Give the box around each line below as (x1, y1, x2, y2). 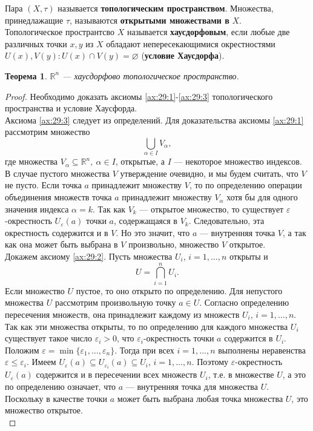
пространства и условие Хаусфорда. (5, 102, 137, 114)
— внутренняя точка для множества (125, 380, 258, 392)
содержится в (224, 332, 273, 344)
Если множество (5, 284, 65, 297)
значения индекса (5, 202, 69, 215)
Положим (5, 343, 39, 356)
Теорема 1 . (5, 69, 47, 82)
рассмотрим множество (5, 125, 90, 138)
